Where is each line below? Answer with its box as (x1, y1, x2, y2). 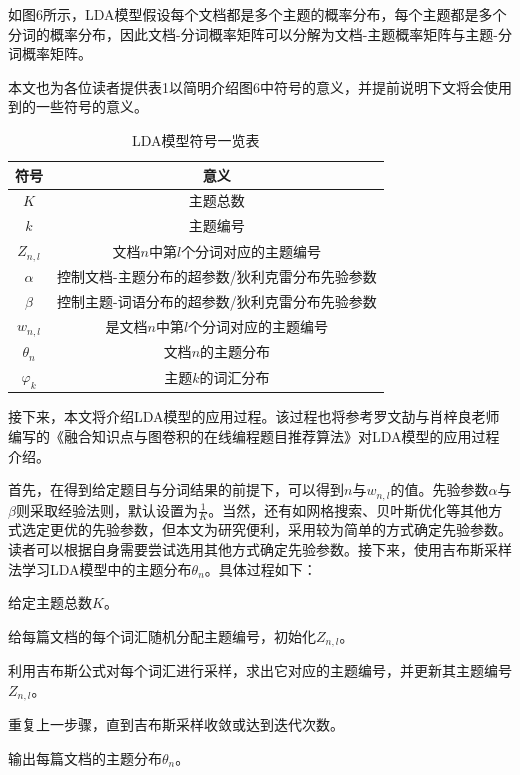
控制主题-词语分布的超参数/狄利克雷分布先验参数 (57, 290, 377, 311)
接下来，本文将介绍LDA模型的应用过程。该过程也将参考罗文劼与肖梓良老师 (8, 406, 500, 427)
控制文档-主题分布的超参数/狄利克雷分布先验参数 (57, 265, 377, 286)
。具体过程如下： (204, 558, 317, 579)
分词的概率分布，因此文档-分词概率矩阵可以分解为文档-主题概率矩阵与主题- (8, 23, 498, 44)
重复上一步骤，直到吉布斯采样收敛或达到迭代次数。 (8, 714, 344, 735)
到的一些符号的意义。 (8, 96, 148, 117)
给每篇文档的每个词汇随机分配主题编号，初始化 (8, 625, 316, 646)
